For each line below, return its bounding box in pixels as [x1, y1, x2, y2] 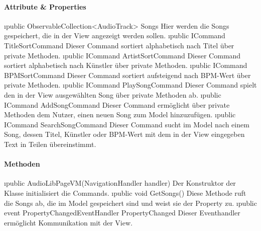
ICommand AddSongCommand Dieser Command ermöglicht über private [4, 99, 230, 110]
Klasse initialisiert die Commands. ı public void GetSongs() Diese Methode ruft [4, 187, 246, 198]
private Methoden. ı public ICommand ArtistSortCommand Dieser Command [4, 50, 241, 60]
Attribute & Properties [4, 1, 86, 12]
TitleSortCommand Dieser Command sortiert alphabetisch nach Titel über [4, 40, 234, 50]
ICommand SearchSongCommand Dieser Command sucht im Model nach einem [4, 119, 249, 129]
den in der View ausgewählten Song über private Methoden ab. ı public [4, 89, 221, 100]
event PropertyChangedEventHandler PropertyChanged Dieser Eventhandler [4, 207, 240, 218]
